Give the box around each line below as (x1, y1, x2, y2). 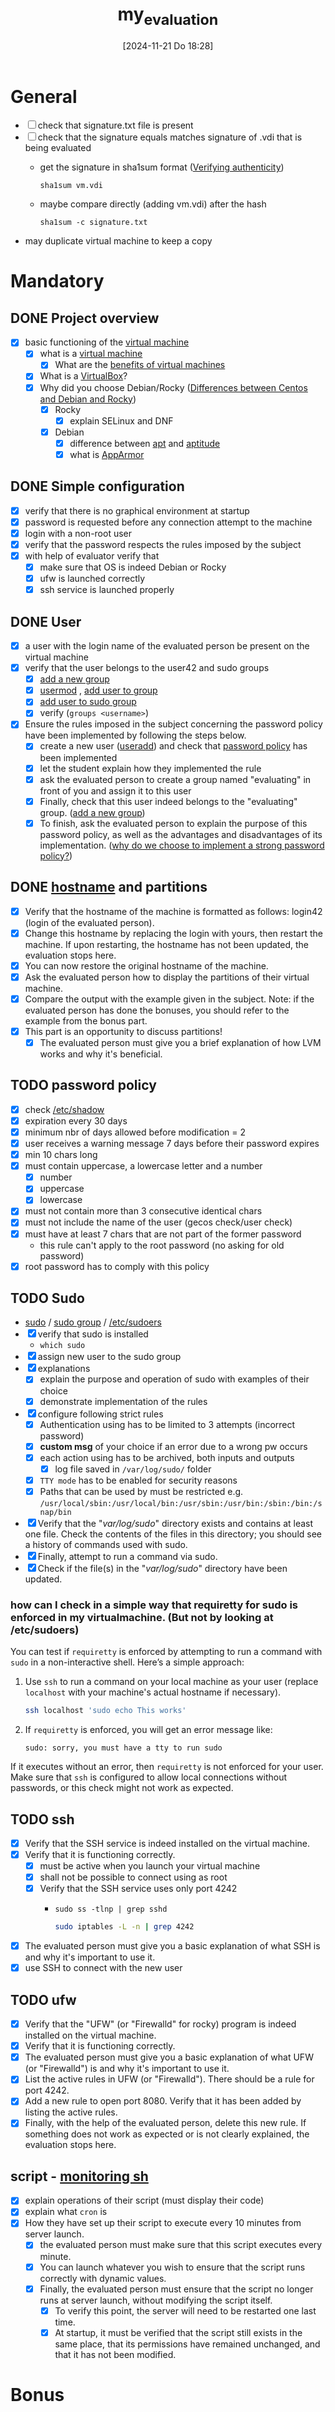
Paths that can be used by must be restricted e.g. (39, 1485, 244, 1497)
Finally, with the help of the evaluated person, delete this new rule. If (24, 2117, 307, 2129)
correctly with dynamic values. (39, 2272, 167, 2284)
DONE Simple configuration (10, 478, 185, 495)
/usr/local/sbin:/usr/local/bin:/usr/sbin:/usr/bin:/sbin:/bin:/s (39, 1498, 323, 1508)
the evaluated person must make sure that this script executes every (39, 2239, 323, 2251)
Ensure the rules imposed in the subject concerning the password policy (24, 718, 323, 730)
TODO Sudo (10, 1290, 85, 1307)
